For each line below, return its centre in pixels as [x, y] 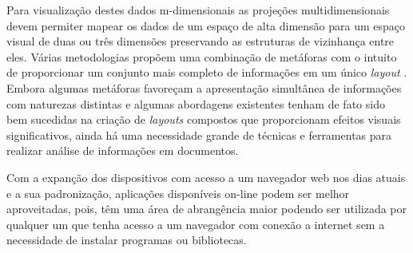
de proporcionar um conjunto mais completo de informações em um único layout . [207, 72]
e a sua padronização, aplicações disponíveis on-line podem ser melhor [178, 193]
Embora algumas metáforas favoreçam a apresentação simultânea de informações [204, 87]
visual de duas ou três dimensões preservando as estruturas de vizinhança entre [201, 41]
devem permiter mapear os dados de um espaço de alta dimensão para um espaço [206, 25]
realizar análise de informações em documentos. [123, 150]
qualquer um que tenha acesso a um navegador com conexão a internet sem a [196, 224]
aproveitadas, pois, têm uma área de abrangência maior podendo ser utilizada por [206, 209]
